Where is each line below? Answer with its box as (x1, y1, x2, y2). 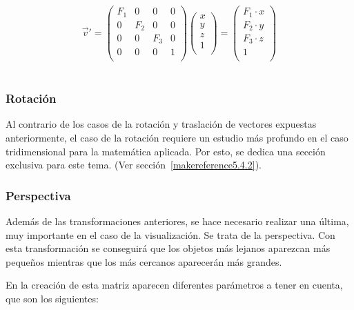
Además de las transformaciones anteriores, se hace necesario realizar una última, (6, 214, 349, 228)
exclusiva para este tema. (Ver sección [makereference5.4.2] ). (6, 157, 262, 172)
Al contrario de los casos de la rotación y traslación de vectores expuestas (6, 117, 317, 131)
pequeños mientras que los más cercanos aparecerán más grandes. (6, 254, 282, 269)
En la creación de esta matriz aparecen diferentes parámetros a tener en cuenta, (6, 278, 343, 292)
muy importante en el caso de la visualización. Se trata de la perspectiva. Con (6, 227, 335, 242)
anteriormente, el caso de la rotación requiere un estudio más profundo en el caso (6, 130, 348, 144)
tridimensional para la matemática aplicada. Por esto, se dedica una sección (6, 144, 326, 158)
